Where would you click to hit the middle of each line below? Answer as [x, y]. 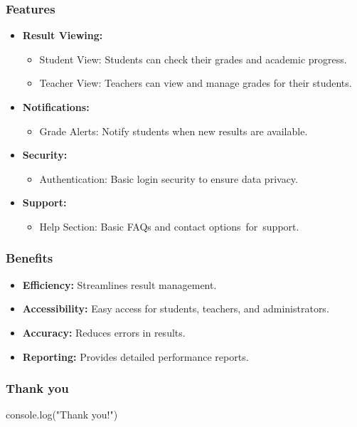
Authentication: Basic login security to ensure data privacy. [169, 178]
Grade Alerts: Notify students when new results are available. [174, 131]
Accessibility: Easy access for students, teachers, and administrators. [176, 309]
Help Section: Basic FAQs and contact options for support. [169, 226]
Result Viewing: [63, 35]
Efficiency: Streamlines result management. [119, 284]
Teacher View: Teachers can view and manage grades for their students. [196, 83]
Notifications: [56, 107]
